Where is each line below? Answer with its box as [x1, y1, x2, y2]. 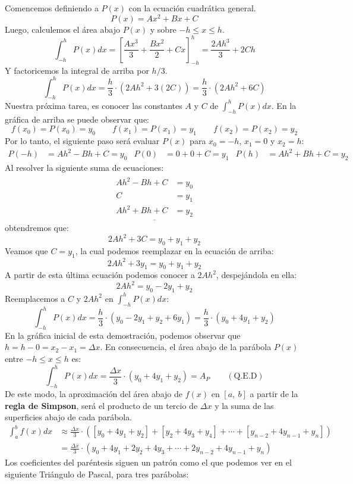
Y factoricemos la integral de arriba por [5, 64, 149, 76]
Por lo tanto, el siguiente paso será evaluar [5, 135, 160, 147]
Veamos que [5, 245, 48, 257]
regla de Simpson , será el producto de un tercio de [5, 399, 198, 411]
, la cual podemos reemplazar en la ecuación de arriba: [75, 245, 274, 257]
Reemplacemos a [5, 292, 65, 304]
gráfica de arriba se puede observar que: [5, 113, 150, 125]
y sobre [150, 23, 176, 35]
